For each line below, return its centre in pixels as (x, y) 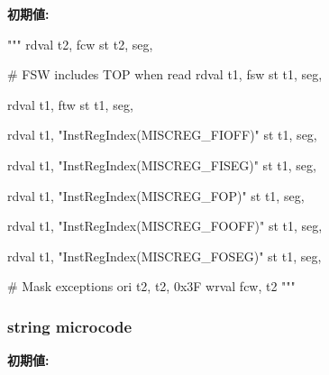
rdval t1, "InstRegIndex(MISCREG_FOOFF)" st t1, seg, (165, 226)
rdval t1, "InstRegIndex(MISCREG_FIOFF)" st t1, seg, (162, 135)
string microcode (70, 326)
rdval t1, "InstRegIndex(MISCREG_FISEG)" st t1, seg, (162, 165)
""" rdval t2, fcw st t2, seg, (80, 44)
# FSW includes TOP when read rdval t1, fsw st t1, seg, (165, 74)
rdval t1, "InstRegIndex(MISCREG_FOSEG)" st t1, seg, (164, 256)
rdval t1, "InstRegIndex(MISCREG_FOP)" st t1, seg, (156, 195)
